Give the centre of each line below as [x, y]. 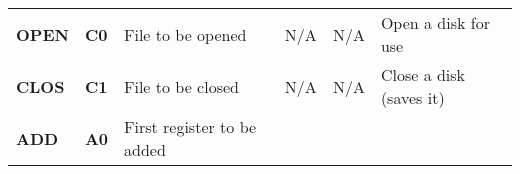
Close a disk [423, 74]
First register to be [190, 126]
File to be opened [185, 34]
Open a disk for [435, 22]
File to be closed [181, 86]
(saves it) [412, 97]
